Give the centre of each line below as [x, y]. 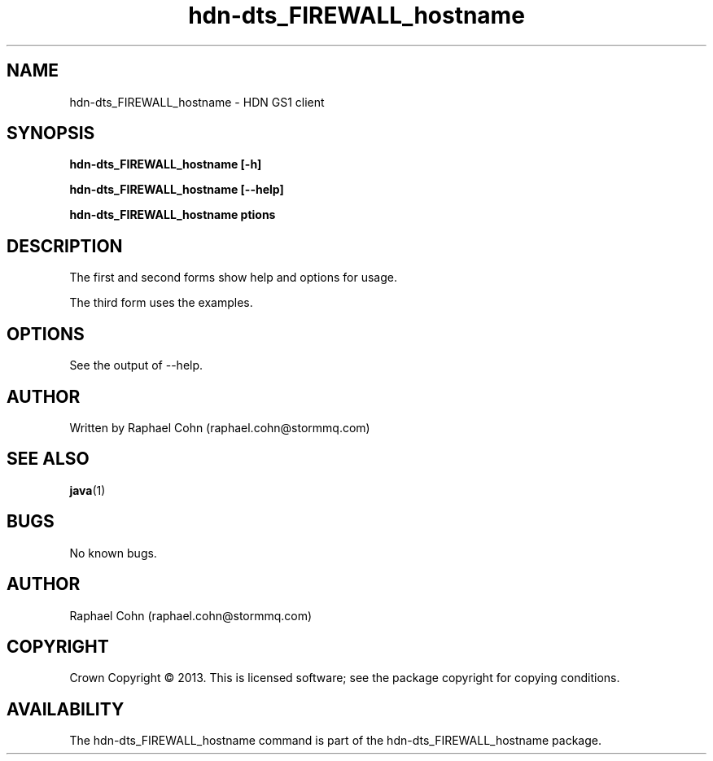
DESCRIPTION [65, 246]
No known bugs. [113, 553]
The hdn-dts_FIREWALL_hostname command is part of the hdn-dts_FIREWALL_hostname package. [335, 741]
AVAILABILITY [66, 709]
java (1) [87, 490]
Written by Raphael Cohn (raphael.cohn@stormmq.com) [220, 427]
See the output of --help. [136, 365]
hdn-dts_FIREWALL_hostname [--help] [177, 190]
